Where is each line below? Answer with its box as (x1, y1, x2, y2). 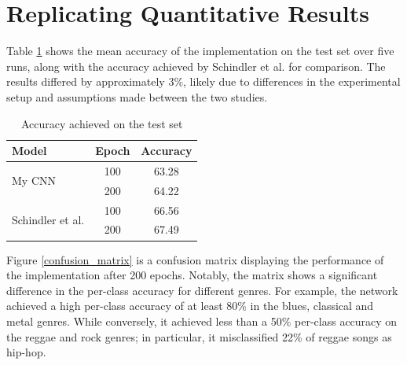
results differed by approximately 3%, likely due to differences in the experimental (6, 73, 401, 90)
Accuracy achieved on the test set (20, 115, 183, 131)
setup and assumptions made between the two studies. (6, 88, 268, 105)
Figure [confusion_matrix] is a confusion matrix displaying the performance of (6, 251, 384, 267)
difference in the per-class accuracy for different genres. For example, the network (6, 282, 398, 298)
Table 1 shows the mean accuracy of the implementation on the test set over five (6, 42, 394, 59)
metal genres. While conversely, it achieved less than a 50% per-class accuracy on (6, 312, 398, 329)
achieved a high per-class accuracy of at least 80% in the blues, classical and (6, 297, 374, 314)
